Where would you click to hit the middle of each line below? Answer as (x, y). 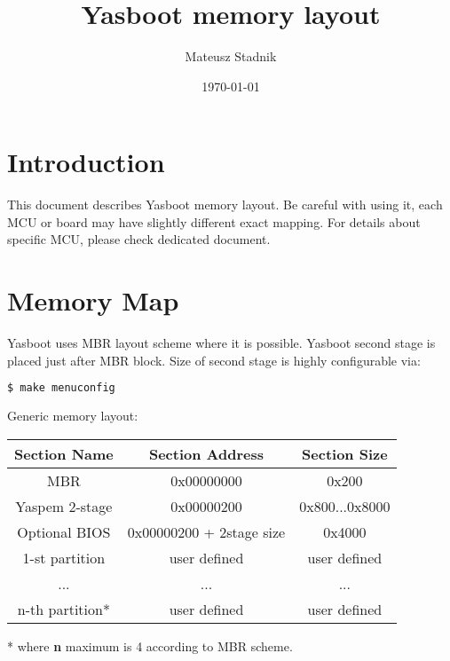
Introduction (86, 162)
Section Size (345, 453)
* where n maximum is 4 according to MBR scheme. (150, 645)
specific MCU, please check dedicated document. (139, 239)
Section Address (206, 453)
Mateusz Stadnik (231, 56)
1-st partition (64, 557)
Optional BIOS (64, 531)
